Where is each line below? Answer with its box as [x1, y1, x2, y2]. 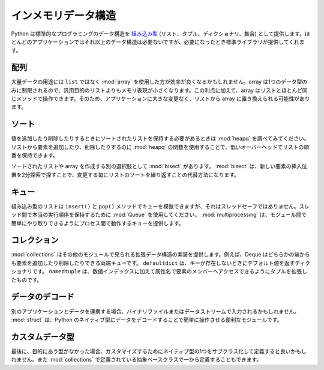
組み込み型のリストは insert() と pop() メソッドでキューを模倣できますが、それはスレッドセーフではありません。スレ [11, 202, 310, 210]
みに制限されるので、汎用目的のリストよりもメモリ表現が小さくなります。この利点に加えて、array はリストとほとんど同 [11, 86, 308, 94]
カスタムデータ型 [11, 332, 74, 342]
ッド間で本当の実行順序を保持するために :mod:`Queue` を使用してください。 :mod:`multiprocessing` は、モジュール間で [11, 211, 307, 219]
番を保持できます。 [11, 152, 58, 159]
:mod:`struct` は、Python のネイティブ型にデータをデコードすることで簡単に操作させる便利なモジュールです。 [11, 316, 283, 323]
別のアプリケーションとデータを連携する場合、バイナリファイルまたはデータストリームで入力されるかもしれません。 [11, 308, 300, 315]
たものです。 [11, 276, 43, 284]
